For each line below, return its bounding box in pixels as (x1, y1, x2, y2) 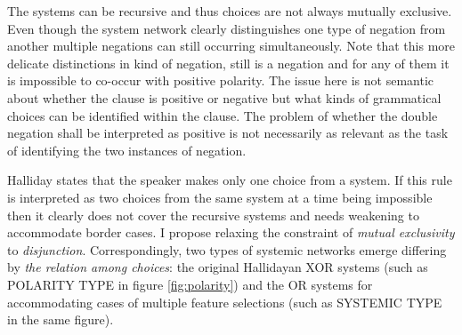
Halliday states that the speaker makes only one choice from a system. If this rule (7, 171, 452, 189)
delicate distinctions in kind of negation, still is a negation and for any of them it (7, 53, 450, 72)
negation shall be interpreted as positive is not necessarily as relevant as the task (7, 124, 449, 142)
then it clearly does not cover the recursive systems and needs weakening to (7, 205, 419, 224)
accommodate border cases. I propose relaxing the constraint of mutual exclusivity (7, 223, 455, 242)
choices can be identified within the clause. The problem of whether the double (7, 106, 438, 124)
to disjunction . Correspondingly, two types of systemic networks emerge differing (7, 240, 447, 259)
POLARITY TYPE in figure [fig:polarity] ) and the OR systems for (7, 275, 373, 293)
